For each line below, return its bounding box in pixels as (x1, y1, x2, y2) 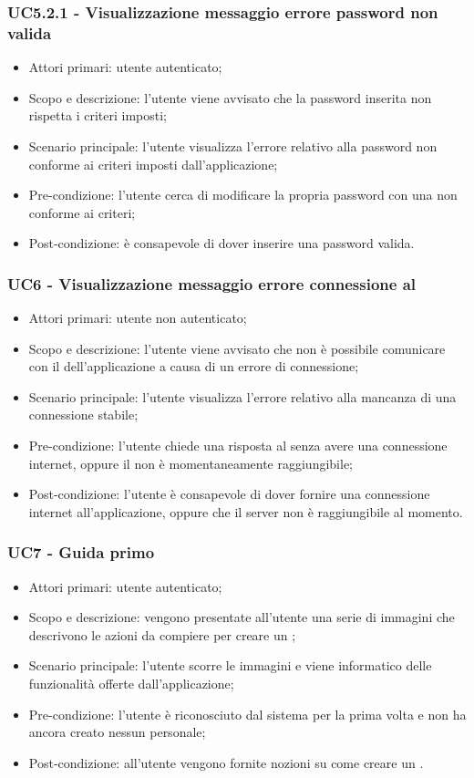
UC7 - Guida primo (7, 541, 155, 564)
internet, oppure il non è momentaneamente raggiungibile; (28, 453, 353, 472)
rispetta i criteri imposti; (28, 106, 167, 125)
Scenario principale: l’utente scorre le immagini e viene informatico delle (28, 656, 432, 675)
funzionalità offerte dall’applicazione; (28, 674, 234, 693)
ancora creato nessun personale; (28, 722, 206, 742)
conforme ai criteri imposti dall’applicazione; (28, 154, 278, 173)
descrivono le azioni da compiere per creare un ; (28, 625, 296, 644)
